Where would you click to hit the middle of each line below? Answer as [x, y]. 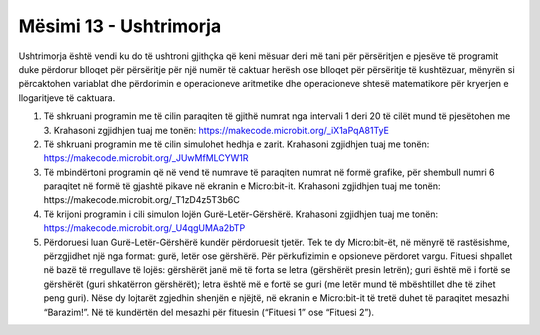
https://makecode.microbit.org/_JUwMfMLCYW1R [146, 158]
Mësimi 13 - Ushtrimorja [120, 26]
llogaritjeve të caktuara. [67, 97]
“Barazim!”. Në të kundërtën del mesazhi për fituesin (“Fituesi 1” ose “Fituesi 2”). [209, 312]
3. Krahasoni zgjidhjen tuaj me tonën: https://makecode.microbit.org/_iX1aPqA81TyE [216, 130]
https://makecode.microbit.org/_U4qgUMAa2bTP [144, 228]
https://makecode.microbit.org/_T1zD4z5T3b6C [141, 200]
